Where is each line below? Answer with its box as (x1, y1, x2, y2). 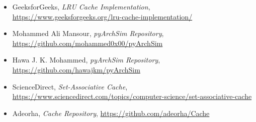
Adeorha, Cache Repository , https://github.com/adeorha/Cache (12, 107, 210, 118)
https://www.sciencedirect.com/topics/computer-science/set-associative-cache (12, 91, 252, 101)
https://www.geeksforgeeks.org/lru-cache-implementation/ (12, 11, 193, 21)
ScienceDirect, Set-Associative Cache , (12, 81, 128, 91)
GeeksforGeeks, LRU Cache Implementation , (12, 1, 150, 11)
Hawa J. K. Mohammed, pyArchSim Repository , (12, 54, 160, 65)
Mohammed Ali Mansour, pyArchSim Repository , (12, 28, 164, 38)
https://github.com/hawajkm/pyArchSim (12, 64, 140, 74)
